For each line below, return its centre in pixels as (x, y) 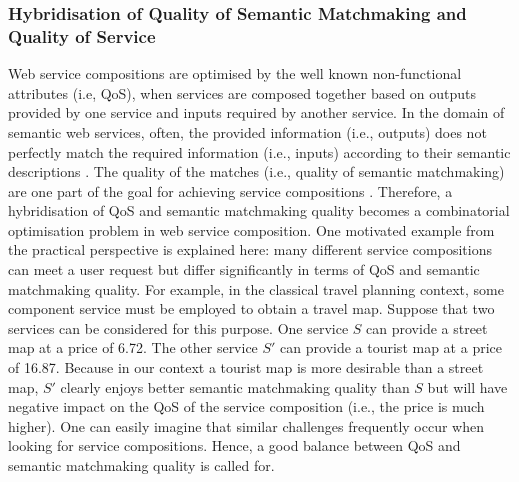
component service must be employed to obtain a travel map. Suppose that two (251, 308)
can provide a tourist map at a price (391, 347)
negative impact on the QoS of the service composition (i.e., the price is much (246, 406)
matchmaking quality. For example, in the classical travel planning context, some (256, 288)
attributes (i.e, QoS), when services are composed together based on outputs (242, 92)
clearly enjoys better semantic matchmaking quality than (235, 386)
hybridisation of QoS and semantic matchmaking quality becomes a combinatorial (259, 210)
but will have (467, 386)
